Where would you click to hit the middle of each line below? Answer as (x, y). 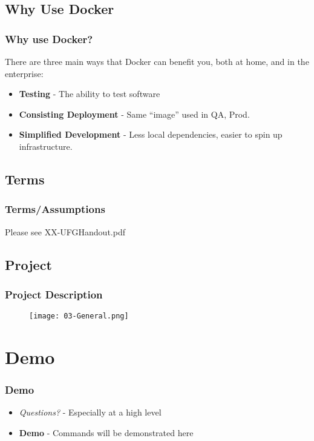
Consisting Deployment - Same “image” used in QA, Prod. (134, 114)
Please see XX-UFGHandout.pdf (65, 231)
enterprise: (24, 73)
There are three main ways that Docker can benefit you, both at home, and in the (157, 61)
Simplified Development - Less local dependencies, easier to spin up (151, 134)
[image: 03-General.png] (79, 316)
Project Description (54, 294)
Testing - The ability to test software (90, 94)
